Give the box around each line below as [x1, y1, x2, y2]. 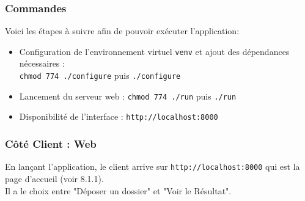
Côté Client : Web [5, 136, 97, 151]
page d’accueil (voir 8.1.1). [5, 172, 104, 185]
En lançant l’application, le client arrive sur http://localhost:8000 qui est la [5, 160, 300, 173]
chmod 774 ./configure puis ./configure [19, 69, 181, 82]
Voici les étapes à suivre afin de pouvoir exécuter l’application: [5, 24, 240, 37]
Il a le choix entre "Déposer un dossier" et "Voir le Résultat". [5, 184, 232, 197]
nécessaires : [19, 57, 65, 70]
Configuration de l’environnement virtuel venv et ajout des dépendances [19, 45, 290, 57]
